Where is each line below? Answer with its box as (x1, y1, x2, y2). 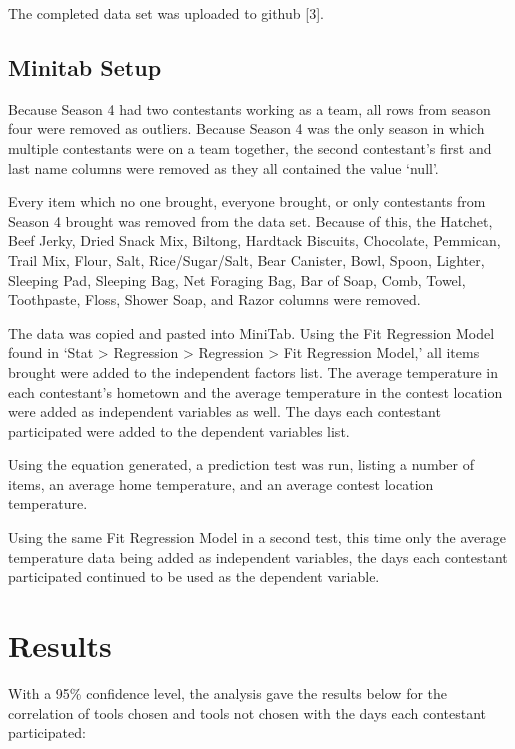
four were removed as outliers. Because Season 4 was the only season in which (8, 118, 485, 139)
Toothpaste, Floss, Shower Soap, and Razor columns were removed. (8, 289, 421, 310)
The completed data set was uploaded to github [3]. (8, 3, 324, 23)
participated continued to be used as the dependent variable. (8, 566, 380, 587)
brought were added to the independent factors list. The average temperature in (8, 361, 498, 382)
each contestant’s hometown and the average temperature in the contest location (8, 381, 503, 402)
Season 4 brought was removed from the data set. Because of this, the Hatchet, (8, 210, 493, 231)
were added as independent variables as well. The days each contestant (8, 401, 441, 422)
